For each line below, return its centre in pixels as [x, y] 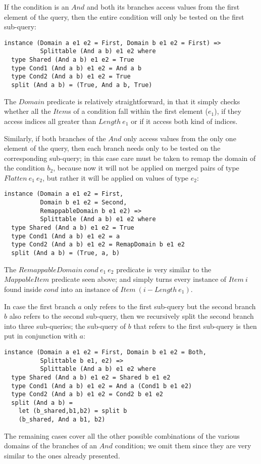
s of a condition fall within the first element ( [138, 111]
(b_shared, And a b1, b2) [62, 420]
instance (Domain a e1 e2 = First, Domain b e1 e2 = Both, [105, 352]
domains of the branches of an [51, 446]
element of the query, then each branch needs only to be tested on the [112, 148]
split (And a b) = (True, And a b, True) [82, 85]
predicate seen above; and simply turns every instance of [139, 279]
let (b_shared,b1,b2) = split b [73, 411]
